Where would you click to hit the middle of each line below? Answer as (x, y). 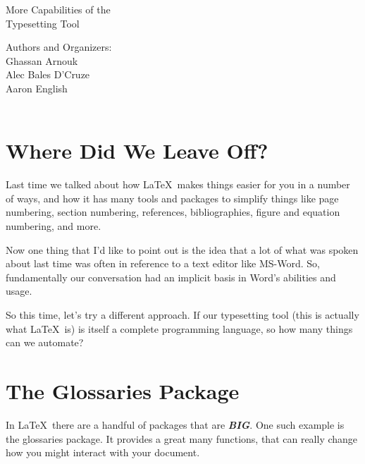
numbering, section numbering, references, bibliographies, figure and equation (173, 212)
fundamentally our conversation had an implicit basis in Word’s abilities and (171, 277)
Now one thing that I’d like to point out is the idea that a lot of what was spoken (182, 249)
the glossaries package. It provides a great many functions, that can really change (182, 438)
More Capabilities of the (58, 9)
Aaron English (37, 88)
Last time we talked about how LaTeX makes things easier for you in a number (178, 184)
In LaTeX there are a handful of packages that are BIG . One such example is (175, 424)
